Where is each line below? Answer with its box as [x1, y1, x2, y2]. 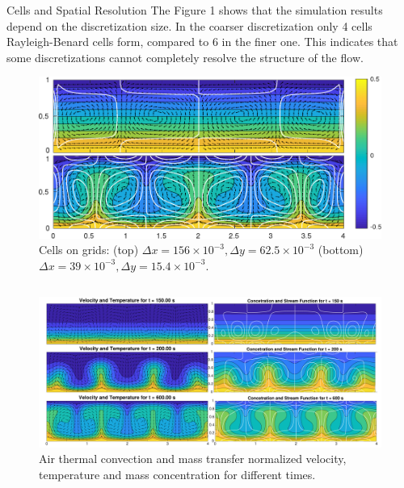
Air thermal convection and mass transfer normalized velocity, [39, 450, 347, 467]
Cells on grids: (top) [39, 241, 139, 258]
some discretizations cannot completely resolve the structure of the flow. [6, 48, 364, 65]
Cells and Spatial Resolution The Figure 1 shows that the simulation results [6, 2, 383, 18]
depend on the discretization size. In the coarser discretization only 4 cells [6, 17, 372, 34]
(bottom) [318, 241, 364, 258]
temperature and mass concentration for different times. [39, 465, 316, 482]
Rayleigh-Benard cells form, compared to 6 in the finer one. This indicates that [6, 33, 398, 50]
